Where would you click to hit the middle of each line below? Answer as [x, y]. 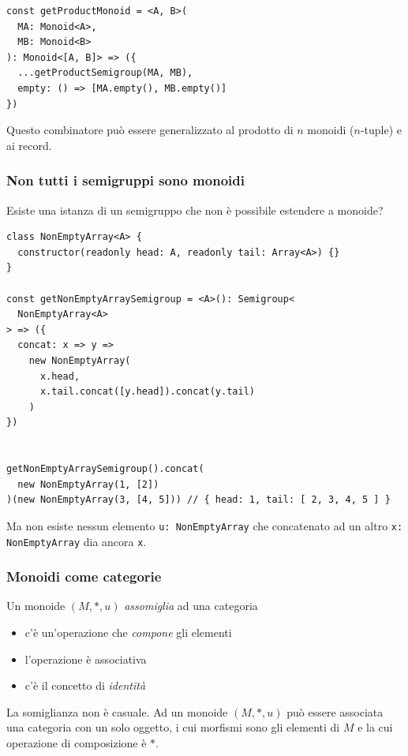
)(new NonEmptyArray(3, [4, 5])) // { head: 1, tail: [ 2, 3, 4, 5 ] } [198, 500]
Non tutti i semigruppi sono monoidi [125, 180]
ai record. [29, 145]
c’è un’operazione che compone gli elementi [128, 632]
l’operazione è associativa [86, 659]
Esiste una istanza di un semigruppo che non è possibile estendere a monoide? [195, 210]
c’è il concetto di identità [85, 685]
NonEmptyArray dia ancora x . [77, 541]
